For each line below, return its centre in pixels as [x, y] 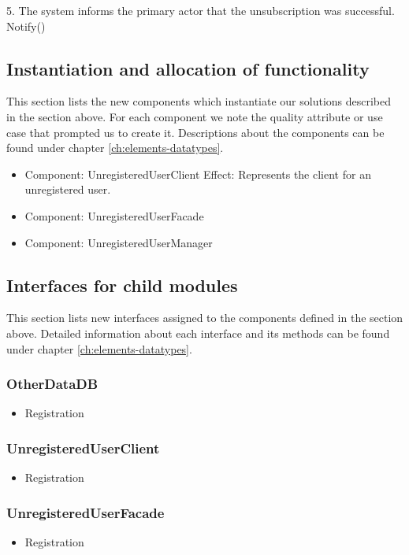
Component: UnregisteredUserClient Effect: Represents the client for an [198, 174]
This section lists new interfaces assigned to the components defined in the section [205, 318]
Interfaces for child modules [122, 285]
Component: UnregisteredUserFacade [114, 215]
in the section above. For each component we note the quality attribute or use [195, 116]
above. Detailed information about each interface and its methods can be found [198, 333]
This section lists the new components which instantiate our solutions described [199, 101]
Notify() [26, 26]
